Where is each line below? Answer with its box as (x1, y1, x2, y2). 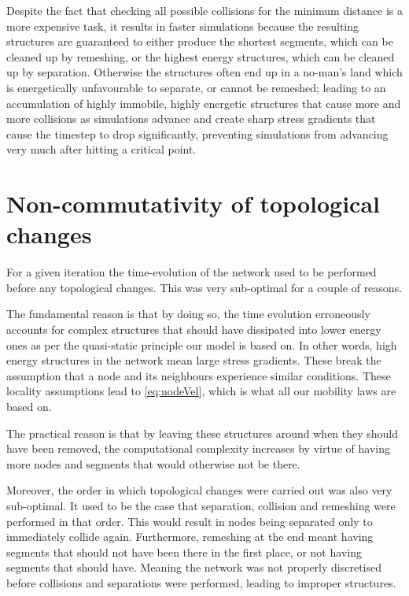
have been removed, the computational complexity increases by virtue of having (6, 440, 390, 457)
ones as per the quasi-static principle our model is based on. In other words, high (6, 336, 397, 353)
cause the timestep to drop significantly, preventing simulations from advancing (6, 125, 389, 142)
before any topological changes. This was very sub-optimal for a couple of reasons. (6, 279, 403, 295)
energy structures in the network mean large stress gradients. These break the (6, 352, 381, 368)
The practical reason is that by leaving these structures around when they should (6, 424, 399, 441)
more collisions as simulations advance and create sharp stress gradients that (6, 110, 376, 127)
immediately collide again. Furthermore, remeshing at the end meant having (6, 528, 374, 545)
